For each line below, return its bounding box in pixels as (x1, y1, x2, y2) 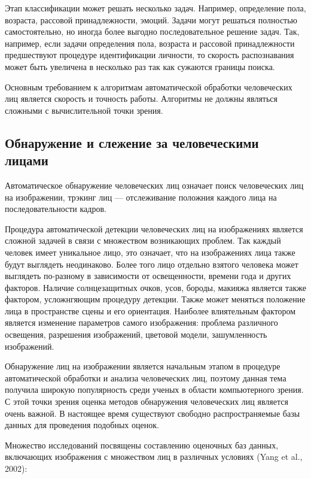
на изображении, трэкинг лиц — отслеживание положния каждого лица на (5, 190, 277, 203)
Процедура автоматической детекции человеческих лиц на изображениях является (5, 222, 303, 235)
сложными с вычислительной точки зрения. (5, 104, 163, 116)
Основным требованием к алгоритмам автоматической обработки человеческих (5, 80, 292, 93)
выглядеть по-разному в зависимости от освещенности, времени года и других (5, 269, 291, 282)
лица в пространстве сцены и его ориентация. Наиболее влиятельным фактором (5, 304, 296, 317)
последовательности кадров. (5, 202, 106, 215)
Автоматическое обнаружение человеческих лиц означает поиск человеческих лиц (5, 178, 304, 191)
